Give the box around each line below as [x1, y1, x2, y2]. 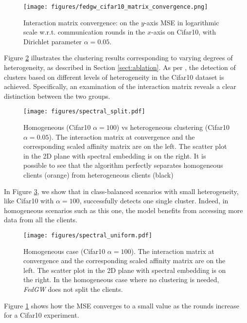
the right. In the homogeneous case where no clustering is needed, [23, 274, 219, 285]
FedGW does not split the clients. [23, 284, 123, 294]
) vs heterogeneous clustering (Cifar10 [116, 122, 229, 132]
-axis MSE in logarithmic [144, 17, 219, 27]
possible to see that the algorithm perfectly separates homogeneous [23, 160, 223, 170]
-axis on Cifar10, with [151, 27, 216, 37]
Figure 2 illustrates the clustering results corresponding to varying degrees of [4, 53, 233, 63]
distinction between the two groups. [4, 90, 110, 101]
